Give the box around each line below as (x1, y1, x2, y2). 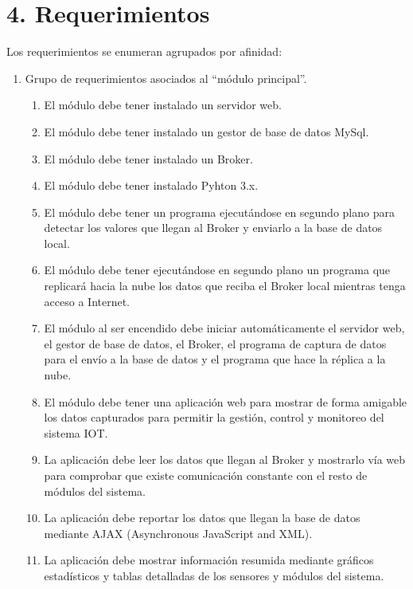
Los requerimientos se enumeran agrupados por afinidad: (6, 43, 282, 60)
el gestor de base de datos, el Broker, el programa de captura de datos (44, 335, 387, 351)
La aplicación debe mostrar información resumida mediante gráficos (44, 552, 374, 568)
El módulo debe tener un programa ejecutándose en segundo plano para (44, 203, 395, 220)
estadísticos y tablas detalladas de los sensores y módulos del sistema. (44, 567, 384, 583)
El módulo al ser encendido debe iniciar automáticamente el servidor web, (44, 320, 405, 336)
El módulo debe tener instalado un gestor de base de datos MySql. (44, 123, 369, 139)
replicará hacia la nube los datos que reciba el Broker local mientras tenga (44, 277, 406, 294)
